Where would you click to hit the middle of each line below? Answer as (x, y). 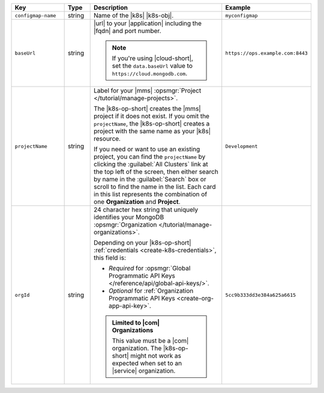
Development (241, 146)
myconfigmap (241, 15)
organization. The (137, 348)
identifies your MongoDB (129, 217)
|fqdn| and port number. (127, 31)
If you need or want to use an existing (147, 149)
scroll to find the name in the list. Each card (155, 187)
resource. (107, 139)
